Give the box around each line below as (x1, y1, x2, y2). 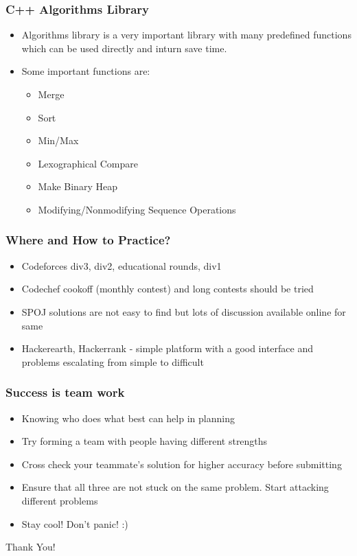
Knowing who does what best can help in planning (21, 410, 235, 425)
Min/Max (38, 133, 79, 148)
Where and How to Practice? (5, 231, 171, 248)
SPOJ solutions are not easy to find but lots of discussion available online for (21, 304, 346, 318)
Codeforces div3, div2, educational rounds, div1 (21, 258, 222, 273)
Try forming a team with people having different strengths (21, 434, 268, 448)
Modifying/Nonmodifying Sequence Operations (38, 202, 236, 216)
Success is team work (5, 384, 125, 401)
